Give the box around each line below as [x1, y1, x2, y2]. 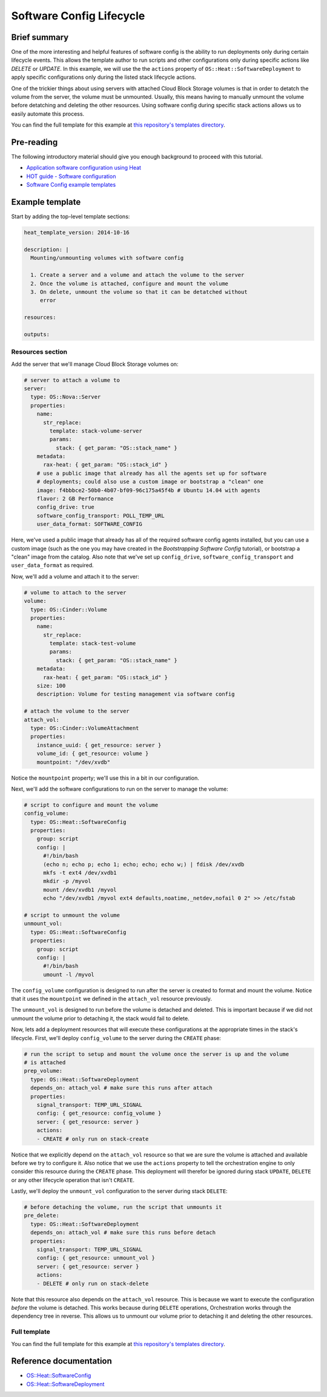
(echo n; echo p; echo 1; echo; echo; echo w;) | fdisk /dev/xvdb [43, 861, 245, 868]
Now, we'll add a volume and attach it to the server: [11, 572, 139, 580]
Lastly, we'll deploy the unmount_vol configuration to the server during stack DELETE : [11, 1187, 228, 1195]
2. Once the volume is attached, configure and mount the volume [30, 280, 229, 287]
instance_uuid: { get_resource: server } [36, 742, 162, 748]
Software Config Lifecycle [11, 9, 145, 22]
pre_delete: [24, 1212, 60, 1219]
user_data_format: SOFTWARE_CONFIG [36, 521, 142, 528]
